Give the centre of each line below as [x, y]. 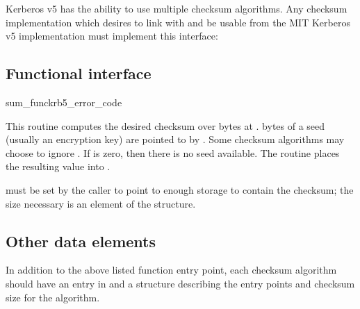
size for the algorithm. [53, 297]
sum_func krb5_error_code [64, 102]
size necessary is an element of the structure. [101, 203]
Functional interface [79, 73]
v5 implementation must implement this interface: [112, 36]
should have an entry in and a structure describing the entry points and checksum [180, 283]
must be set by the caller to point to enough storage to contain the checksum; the [180, 189]
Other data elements [81, 241]
